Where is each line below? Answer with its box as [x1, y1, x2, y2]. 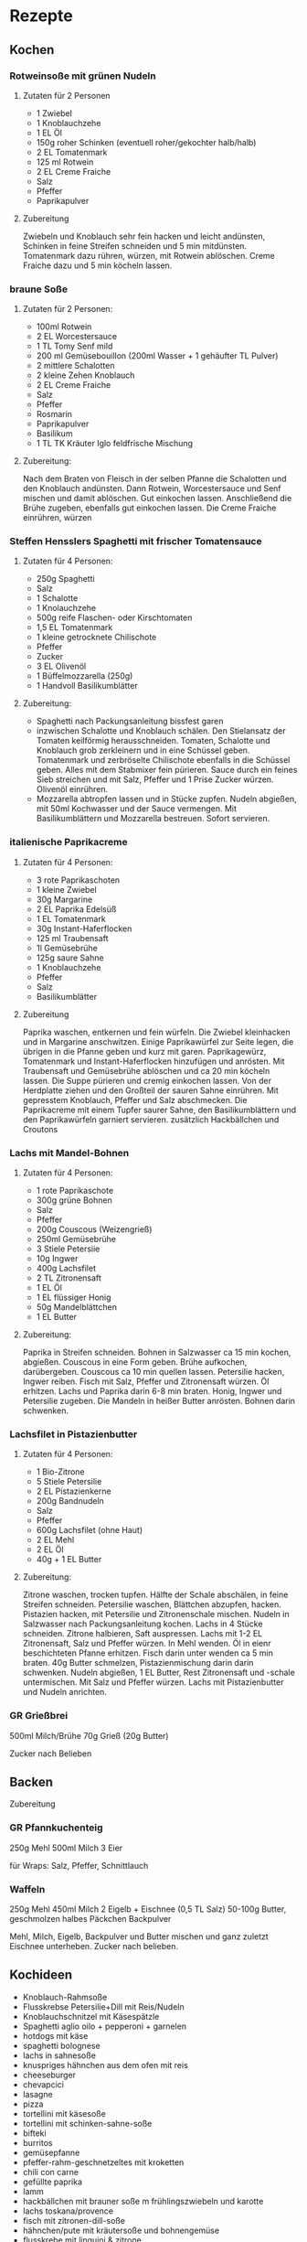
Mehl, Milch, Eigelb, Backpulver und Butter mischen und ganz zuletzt [9, 1931, 270, 1942]
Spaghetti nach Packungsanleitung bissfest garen [36, 715, 224, 727]
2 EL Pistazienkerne [36, 1486, 111, 1496]
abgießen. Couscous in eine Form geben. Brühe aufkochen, [22, 1357, 248, 1368]
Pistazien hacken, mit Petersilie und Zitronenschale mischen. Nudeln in [22, 1609, 290, 1620]
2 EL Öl [36, 1544, 64, 1555]
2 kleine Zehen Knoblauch [36, 370, 135, 381]
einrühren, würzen [22, 512, 92, 523]
